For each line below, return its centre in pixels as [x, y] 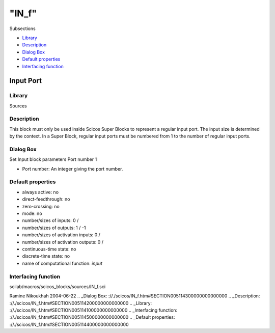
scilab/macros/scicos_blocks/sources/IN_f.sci [58, 286]
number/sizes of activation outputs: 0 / [63, 242]
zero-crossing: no [41, 206]
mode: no [32, 213]
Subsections [22, 29]
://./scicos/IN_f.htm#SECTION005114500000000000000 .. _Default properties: [92, 317]
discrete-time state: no [46, 256]
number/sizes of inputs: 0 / [50, 220]
